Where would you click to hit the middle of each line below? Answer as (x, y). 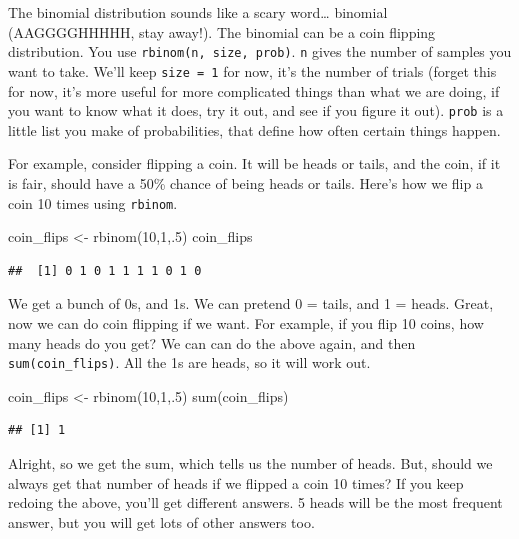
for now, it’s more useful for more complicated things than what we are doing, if (254, 90)
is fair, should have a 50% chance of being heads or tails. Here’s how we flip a (245, 182)
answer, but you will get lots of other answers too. (161, 521)
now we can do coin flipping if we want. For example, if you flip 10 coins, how (246, 322)
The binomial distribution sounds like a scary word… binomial (198, 12)
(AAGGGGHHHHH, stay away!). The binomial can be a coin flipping (222, 31)
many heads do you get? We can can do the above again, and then (212, 342)
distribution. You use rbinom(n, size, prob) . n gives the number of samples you (260, 51)
